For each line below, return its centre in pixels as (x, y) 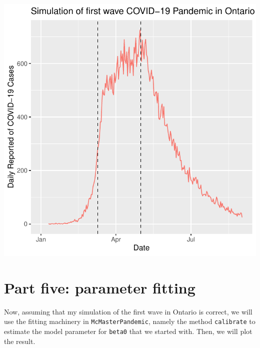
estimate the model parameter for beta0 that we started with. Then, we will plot (128, 331)
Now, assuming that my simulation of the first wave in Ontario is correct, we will (128, 311)
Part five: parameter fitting (100, 287)
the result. (20, 341)
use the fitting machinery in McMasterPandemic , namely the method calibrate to (130, 321)
